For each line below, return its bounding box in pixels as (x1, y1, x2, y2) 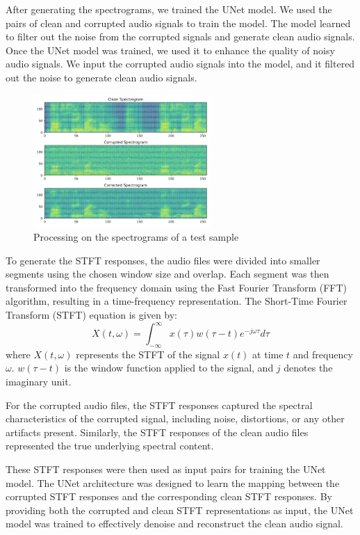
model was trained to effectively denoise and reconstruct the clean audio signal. (6, 516, 343, 531)
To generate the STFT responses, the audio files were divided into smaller (6, 253, 320, 267)
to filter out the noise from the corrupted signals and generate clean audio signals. (6, 29, 355, 44)
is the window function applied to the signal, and (64, 360, 274, 375)
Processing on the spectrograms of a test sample (33, 229, 239, 243)
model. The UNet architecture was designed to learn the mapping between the (6, 475, 340, 490)
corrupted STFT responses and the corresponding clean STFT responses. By (6, 489, 332, 504)
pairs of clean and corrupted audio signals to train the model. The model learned (6, 15, 351, 30)
